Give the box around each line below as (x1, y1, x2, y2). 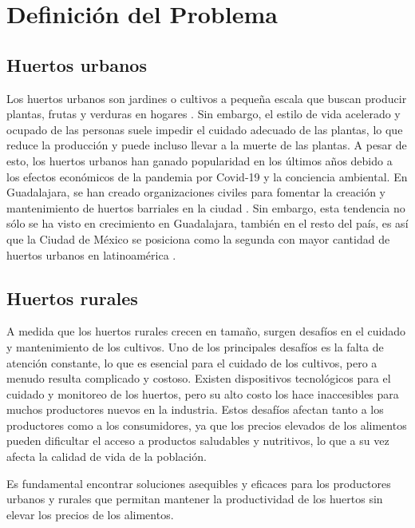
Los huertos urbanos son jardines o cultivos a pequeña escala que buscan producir (6, 89, 407, 106)
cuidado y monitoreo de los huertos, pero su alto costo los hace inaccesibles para (6, 385, 399, 402)
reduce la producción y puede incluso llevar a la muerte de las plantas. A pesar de (6, 137, 407, 153)
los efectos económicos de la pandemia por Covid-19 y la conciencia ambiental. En (6, 168, 408, 185)
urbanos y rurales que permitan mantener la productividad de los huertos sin (6, 490, 383, 507)
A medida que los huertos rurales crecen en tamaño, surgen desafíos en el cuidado (6, 323, 405, 339)
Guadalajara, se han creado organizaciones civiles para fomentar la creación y (6, 184, 386, 200)
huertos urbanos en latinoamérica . (6, 246, 176, 263)
